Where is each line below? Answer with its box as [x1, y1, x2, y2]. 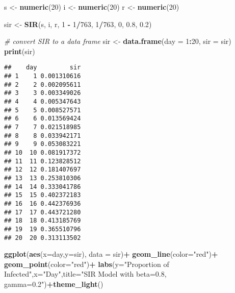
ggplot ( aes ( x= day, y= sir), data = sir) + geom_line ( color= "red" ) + [4, 249, 218, 259]
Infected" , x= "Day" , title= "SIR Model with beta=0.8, [4, 268, 167, 279]
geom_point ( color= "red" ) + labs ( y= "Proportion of [4, 258, 169, 269]
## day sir [4, 64, 81, 71]
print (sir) [4, 45, 35, 56]
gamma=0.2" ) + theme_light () [4, 278, 103, 289]
